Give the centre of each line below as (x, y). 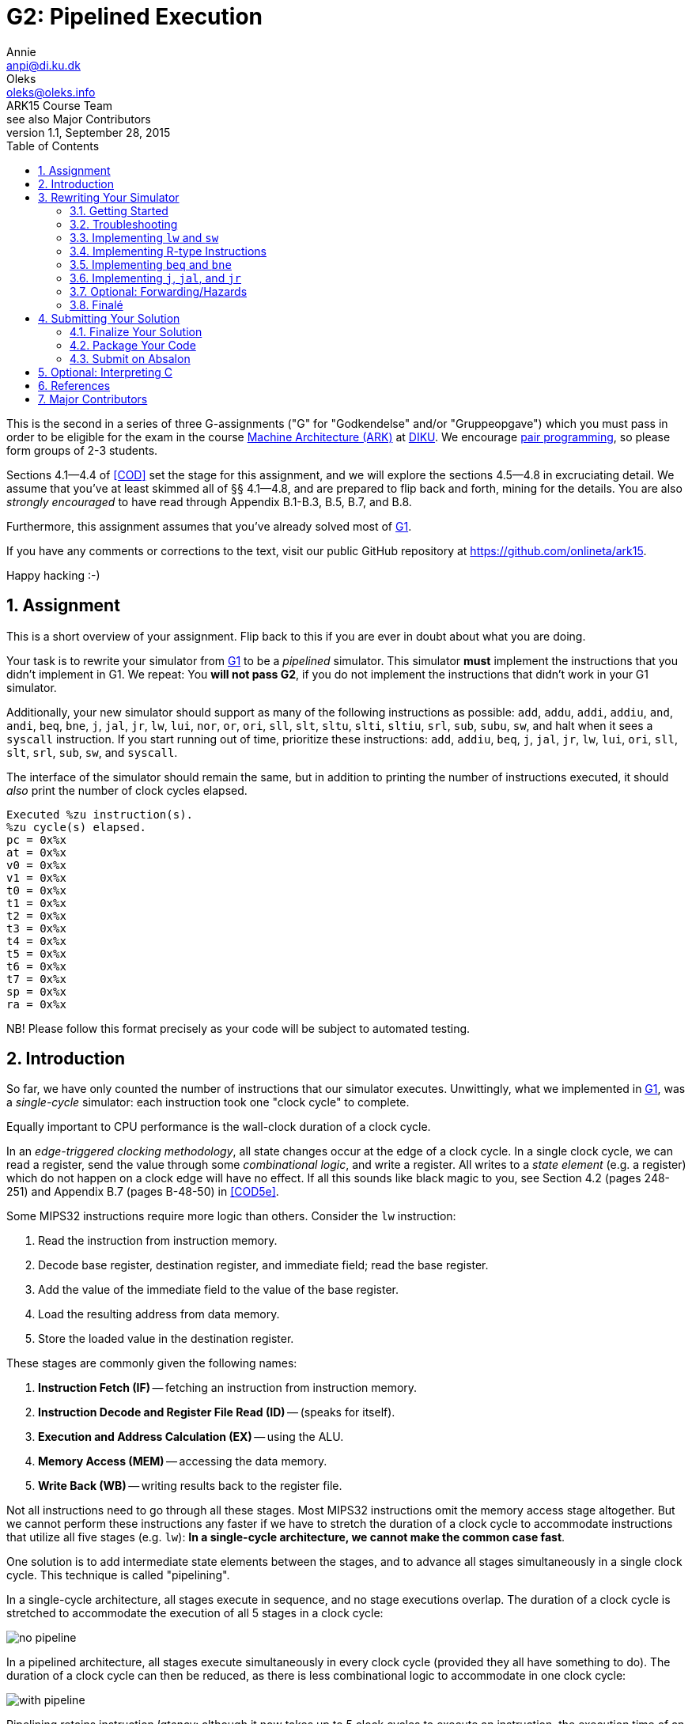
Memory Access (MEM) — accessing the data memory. (183, 1461)
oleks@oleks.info (51, 92)
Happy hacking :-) (53, 575)
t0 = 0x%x (36, 890)
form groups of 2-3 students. (82, 450)
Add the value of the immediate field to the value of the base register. (218, 1290)
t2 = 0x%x (36, 915)
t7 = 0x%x (36, 979)
